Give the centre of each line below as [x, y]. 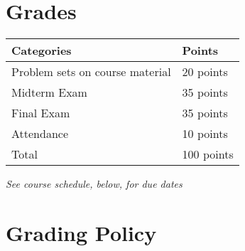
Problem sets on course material [91, 72]
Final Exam [41, 113]
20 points [205, 72]
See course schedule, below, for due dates [94, 184]
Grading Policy [81, 232]
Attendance [40, 134]
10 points [205, 134]
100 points [208, 154]
